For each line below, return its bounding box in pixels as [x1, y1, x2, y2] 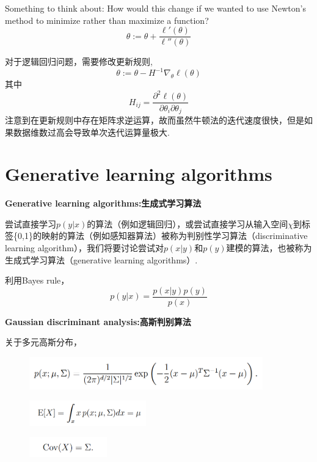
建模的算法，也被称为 [226, 241, 312, 254]
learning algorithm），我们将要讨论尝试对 [5, 241, 164, 254]
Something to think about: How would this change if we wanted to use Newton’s [5, 2, 306, 14]
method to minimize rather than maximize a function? [5, 13, 209, 26]
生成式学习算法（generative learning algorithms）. [5, 253, 198, 266]
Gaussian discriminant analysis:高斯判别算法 [5, 315, 191, 328]
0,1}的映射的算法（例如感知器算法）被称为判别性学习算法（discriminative [17, 229, 308, 242]
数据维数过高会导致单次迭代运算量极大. [13, 125, 170, 138]
